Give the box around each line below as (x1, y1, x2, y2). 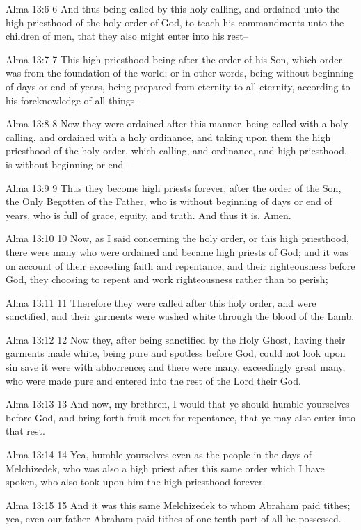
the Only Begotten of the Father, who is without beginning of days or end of (6, 194, 332, 209)
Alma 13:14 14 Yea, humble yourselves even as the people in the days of (6, 447, 312, 462)
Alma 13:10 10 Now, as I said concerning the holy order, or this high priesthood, (6, 231, 350, 246)
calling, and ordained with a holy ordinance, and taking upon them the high (6, 129, 331, 144)
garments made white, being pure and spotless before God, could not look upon (6, 346, 346, 360)
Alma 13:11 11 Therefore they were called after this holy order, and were (6, 295, 316, 310)
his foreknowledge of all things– (6, 93, 140, 107)
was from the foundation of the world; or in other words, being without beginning (6, 65, 354, 80)
